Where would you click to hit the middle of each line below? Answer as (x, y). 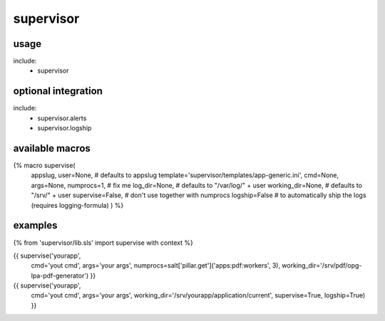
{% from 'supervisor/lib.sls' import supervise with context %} (103, 243)
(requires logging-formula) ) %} (77, 205)
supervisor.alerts (62, 118)
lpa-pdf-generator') (60, 275)
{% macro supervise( (44, 165)
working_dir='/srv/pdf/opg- (322, 265)
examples (35, 225)
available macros (52, 148)
